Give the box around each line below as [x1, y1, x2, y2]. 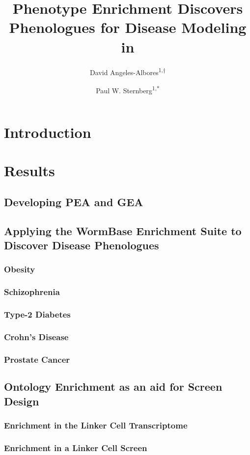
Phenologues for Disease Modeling [9, 17, 247, 37]
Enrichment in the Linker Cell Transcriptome [4, 419, 188, 431]
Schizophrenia [4, 286, 60, 298]
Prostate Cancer [4, 353, 70, 365]
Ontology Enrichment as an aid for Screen [4, 379, 222, 394]
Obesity [4, 263, 35, 275]
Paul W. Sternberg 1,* [96, 83, 160, 95]
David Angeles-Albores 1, [90, 65, 163, 77]
